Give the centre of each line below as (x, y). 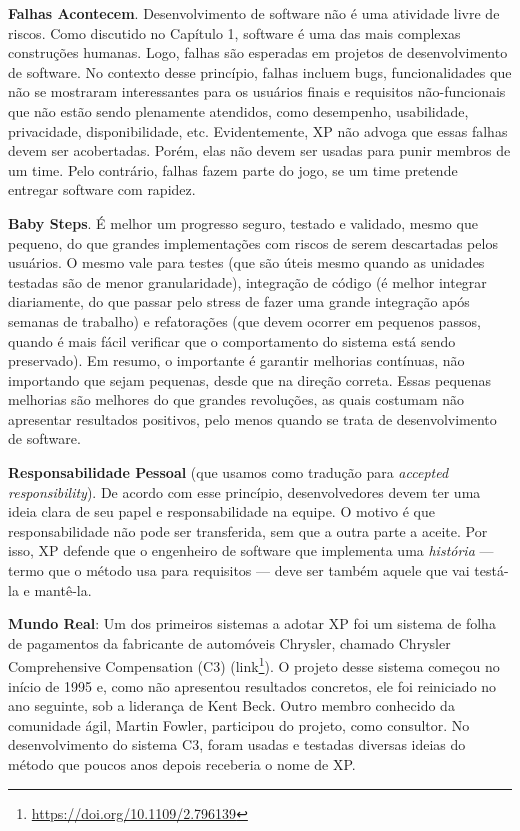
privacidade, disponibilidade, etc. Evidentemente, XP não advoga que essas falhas (258, 130)
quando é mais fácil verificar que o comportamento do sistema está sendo (232, 340)
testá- (491, 570)
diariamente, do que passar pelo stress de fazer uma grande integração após (239, 301)
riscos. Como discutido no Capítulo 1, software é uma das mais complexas (234, 32)
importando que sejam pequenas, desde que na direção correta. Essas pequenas (250, 379)
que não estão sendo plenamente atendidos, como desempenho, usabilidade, (238, 110)
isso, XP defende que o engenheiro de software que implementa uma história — (251, 550)
